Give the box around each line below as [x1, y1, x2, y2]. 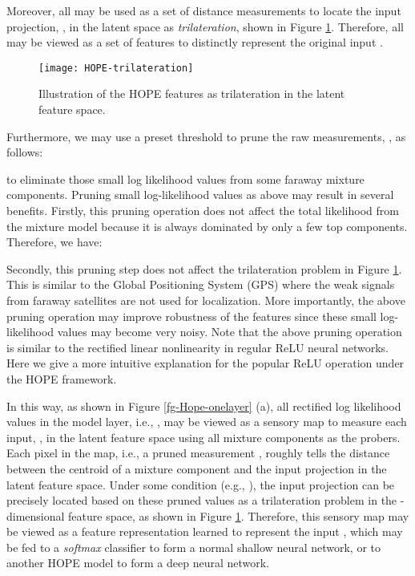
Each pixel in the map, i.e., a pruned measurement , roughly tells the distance [6, 444, 390, 461]
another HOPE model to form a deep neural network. [6, 554, 270, 571]
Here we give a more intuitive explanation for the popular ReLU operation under [6, 355, 405, 371]
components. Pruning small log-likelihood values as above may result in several [6, 186, 394, 203]
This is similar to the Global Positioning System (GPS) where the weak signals [6, 276, 395, 293]
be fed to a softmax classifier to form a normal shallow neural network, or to [6, 538, 381, 555]
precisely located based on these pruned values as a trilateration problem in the [6, 492, 397, 509]
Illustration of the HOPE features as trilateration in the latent [38, 85, 345, 102]
